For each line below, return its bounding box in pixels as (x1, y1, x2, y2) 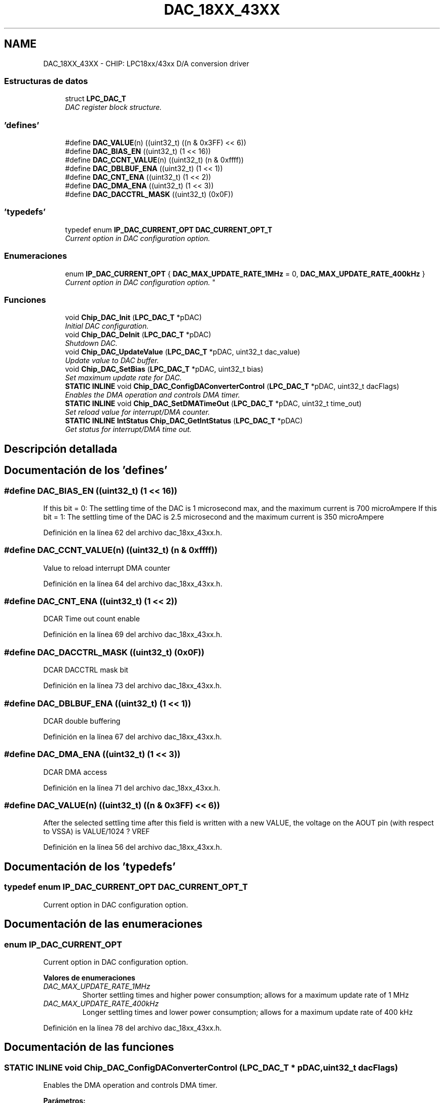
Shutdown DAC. (65, 339, 118, 348)
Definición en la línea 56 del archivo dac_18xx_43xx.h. (43, 843, 222, 852)
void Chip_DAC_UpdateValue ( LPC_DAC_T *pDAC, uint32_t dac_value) (65, 347, 301, 357)
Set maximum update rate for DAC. (65, 373, 182, 382)
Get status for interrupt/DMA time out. (65, 425, 192, 434)
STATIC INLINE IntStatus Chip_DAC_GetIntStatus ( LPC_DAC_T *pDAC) (65, 416, 303, 425)
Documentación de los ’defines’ (4, 464, 168, 477)
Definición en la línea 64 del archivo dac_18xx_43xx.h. (43, 579, 223, 588)
